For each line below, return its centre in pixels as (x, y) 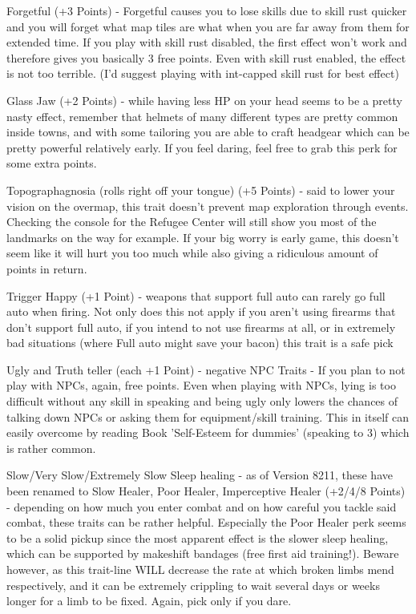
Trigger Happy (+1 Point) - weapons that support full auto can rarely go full (196, 295)
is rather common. (51, 448)
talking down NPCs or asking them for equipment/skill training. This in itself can (208, 416)
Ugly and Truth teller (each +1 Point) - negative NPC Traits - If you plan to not (206, 369)
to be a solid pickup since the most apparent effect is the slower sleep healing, (198, 537)
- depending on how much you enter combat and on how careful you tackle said (202, 506)
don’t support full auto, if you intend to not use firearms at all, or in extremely (201, 327)
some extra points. (52, 163)
